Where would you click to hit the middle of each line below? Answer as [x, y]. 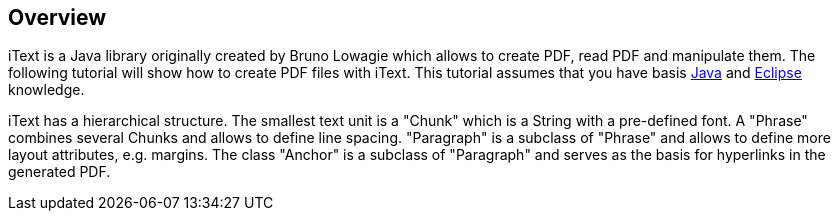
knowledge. [46, 90]
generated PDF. [59, 172]
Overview [57, 17]
